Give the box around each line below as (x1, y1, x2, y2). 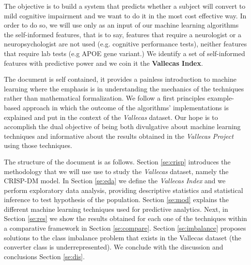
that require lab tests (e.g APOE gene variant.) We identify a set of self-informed (4, 48, 245, 58)
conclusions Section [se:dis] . (4, 251, 85, 261)
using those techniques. (4, 140, 73, 150)
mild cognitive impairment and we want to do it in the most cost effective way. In (4, 10, 247, 20)
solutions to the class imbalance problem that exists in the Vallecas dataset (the (4, 232, 241, 242)
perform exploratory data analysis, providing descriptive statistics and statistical (4, 185, 243, 195)
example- (207, 93, 234, 103)
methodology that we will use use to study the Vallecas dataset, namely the (4, 166, 229, 176)
